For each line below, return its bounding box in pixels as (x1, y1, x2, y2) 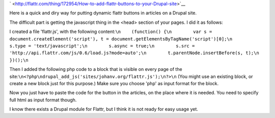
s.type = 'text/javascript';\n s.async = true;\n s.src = (9, 43, 195, 49)
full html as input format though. (9, 97, 77, 103)
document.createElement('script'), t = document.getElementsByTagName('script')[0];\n (9, 36, 233, 42)
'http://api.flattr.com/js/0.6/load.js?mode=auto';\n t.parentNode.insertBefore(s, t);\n (9, 50, 259, 56)
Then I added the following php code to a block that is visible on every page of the (9, 66, 183, 72)
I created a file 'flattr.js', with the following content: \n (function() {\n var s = (9, 28, 212, 35)
